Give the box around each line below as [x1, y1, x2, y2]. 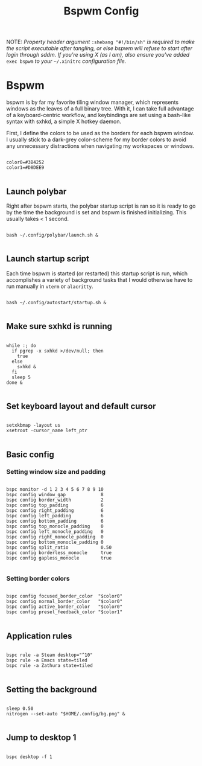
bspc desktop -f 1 [6, 753, 52, 760]
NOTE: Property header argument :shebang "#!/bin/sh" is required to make [6, 38, 195, 46]
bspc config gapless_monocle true [6, 555, 112, 561]
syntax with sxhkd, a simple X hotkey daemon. [6, 118, 122, 125]
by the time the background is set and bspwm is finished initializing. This [6, 208, 187, 215]
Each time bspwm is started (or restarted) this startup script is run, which [6, 270, 188, 277]
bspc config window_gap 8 [6, 492, 104, 498]
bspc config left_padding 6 [6, 513, 104, 519]
